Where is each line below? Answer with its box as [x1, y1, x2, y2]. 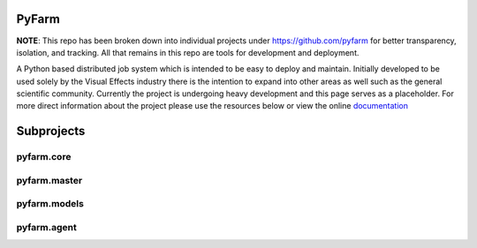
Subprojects [16, 124, 86, 139]
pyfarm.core [16, 151, 72, 163]
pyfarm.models [16, 198, 84, 210]
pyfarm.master [16, 174, 83, 186]
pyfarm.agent [16, 221, 77, 233]
